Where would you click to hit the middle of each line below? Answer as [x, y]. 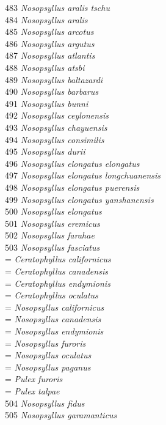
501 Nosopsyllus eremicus [52, 223]
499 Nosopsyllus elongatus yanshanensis [79, 199]
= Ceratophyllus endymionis [58, 283]
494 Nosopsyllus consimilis [55, 139]
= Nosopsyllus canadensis [53, 319]
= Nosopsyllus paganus [48, 367]
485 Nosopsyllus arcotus [49, 31]
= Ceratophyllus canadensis [56, 271]
